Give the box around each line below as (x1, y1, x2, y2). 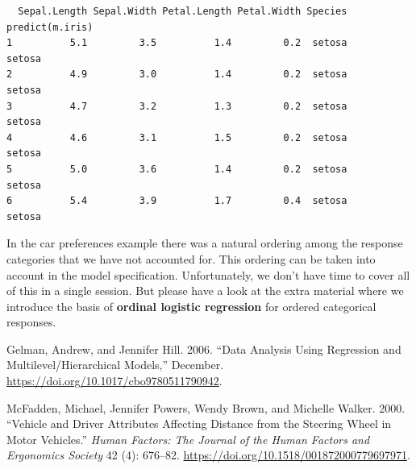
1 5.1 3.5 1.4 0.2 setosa (6, 37, 347, 49)
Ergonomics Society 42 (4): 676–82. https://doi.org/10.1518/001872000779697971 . (6, 446, 410, 463)
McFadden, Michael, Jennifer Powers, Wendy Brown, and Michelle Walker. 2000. (6, 399, 406, 416)
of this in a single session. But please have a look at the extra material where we (6, 282, 404, 299)
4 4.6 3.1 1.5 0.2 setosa (6, 131, 347, 143)
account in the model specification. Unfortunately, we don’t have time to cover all (6, 266, 410, 283)
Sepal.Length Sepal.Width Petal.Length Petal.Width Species (18, 6, 347, 17)
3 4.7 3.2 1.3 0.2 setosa (6, 100, 347, 112)
